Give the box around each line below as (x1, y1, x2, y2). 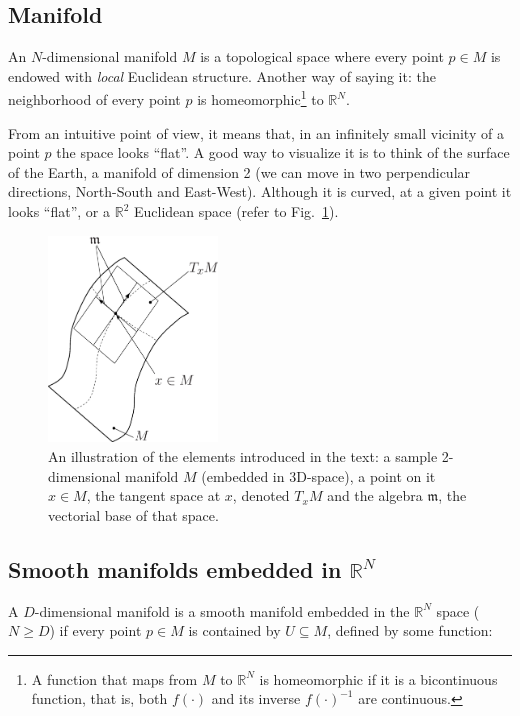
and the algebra (327, 485, 423, 506)
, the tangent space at (86, 485, 221, 506)
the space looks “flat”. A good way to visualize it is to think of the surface (56, 142, 510, 163)
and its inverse (211, 688, 301, 709)
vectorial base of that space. (48, 504, 219, 525)
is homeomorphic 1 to (197, 86, 324, 110)
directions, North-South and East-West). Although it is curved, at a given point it (8, 181, 512, 202)
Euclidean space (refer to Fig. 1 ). (133, 201, 339, 222)
